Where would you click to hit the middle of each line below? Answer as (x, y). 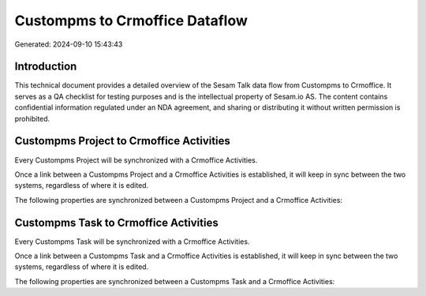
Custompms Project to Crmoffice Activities (122, 141)
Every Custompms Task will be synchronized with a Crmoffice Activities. (132, 242)
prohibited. (32, 118)
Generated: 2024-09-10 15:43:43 (69, 44)
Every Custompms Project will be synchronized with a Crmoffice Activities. (136, 160)
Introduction (46, 67)
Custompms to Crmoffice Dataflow (131, 21)
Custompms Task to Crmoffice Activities (116, 222)
